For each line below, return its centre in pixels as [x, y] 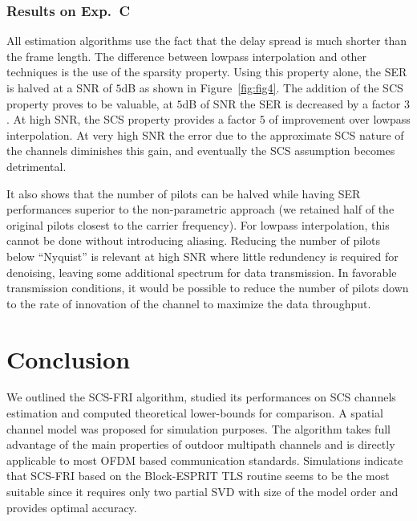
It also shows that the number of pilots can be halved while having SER [184, 193]
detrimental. [36, 166]
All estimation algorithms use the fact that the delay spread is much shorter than [207, 41]
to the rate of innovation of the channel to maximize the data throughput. [189, 303]
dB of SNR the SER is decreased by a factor [291, 103]
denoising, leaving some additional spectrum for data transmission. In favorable [202, 272]
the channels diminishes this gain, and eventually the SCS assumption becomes [201, 151]
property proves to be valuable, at [90, 103]
